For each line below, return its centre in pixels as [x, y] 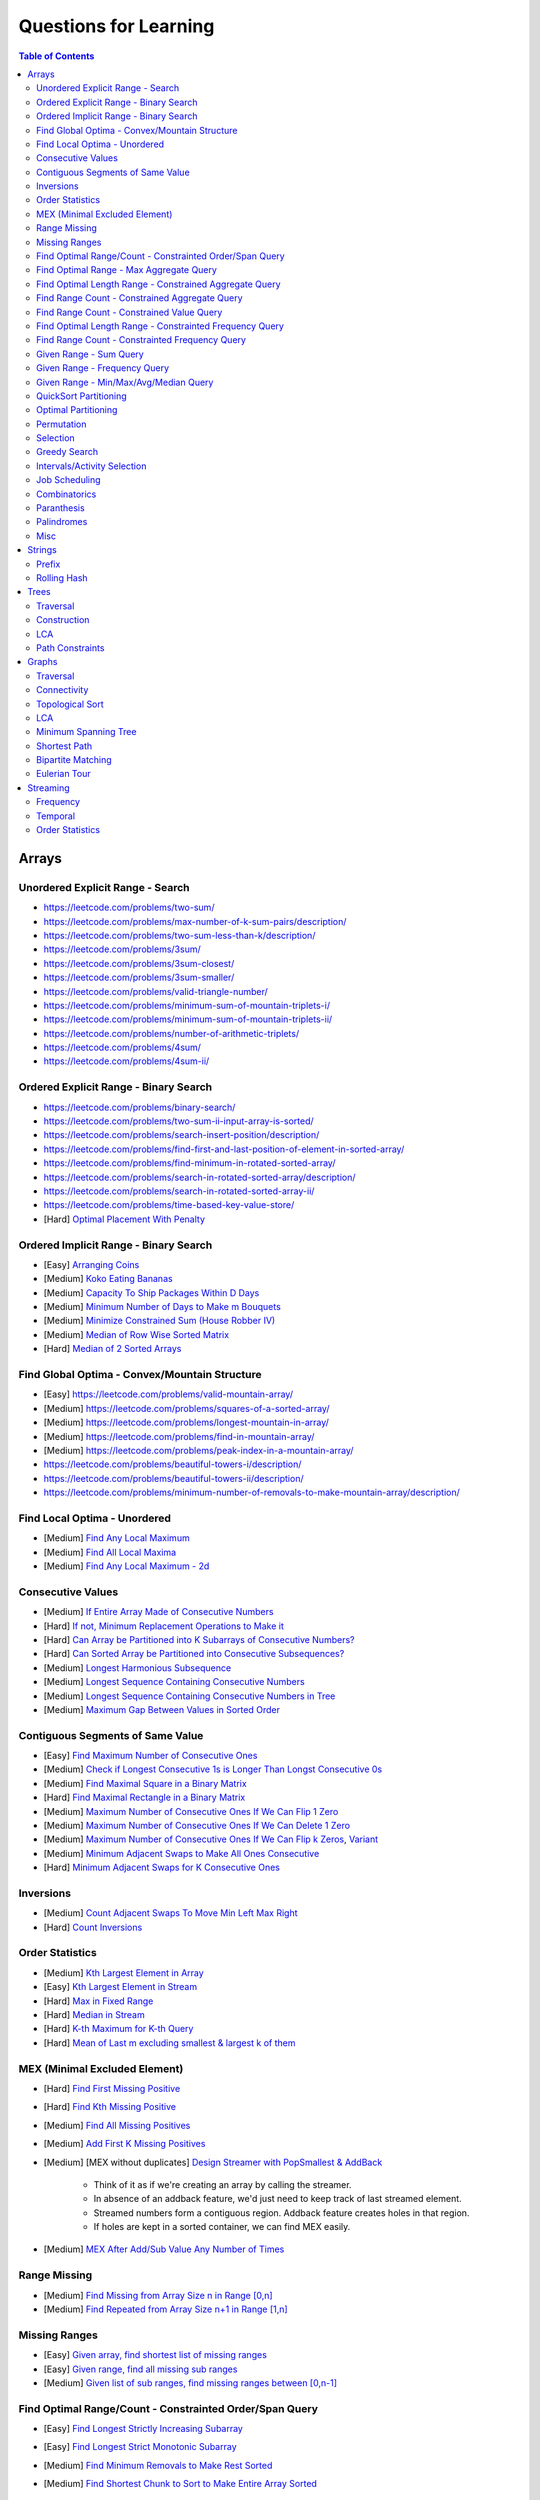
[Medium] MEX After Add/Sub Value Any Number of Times [164, 2249]
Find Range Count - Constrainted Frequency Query [141, 340]
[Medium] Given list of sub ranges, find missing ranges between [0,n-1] [190, 2382]
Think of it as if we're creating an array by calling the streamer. [222, 2184]
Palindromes [62, 522]
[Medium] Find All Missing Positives [117, 2125]
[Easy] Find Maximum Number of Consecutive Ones [150, 1756]
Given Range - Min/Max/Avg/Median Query [125, 382]
